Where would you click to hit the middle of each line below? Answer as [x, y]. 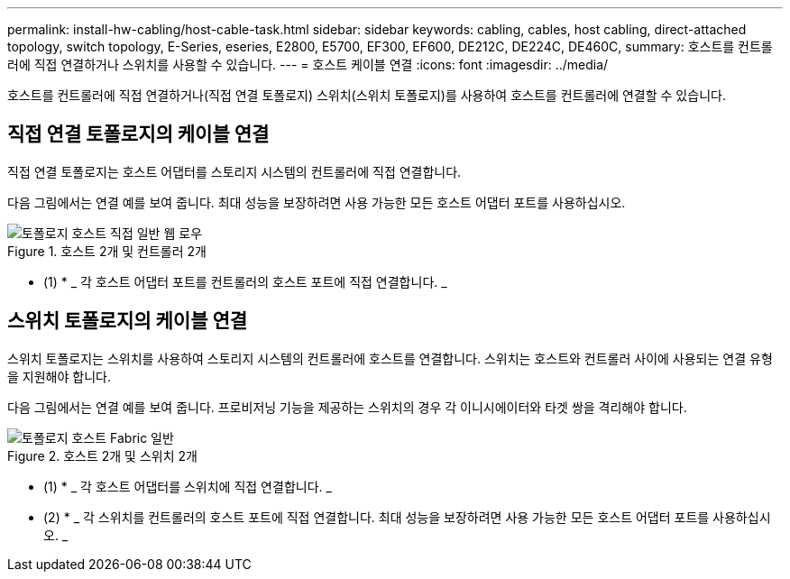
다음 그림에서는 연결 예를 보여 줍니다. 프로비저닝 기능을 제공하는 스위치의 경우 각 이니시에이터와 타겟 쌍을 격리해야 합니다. [347, 407]
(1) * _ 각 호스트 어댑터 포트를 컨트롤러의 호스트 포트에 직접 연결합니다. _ [245, 281]
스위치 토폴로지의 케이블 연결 [128, 321]
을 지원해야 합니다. [59, 376]
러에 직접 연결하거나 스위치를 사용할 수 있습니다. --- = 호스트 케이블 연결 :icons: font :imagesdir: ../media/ [308, 64]
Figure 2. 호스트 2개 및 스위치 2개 [102, 455]
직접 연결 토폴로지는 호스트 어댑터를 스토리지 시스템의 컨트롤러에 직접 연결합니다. [234, 171]
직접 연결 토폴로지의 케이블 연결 [138, 134]
